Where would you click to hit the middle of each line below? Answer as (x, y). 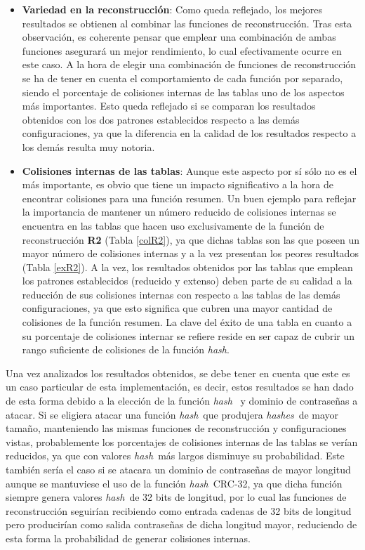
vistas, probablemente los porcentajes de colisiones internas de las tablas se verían (182, 441)
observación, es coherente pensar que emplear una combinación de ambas (179, 37)
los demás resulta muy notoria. (88, 146)
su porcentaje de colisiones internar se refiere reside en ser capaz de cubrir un (188, 335)
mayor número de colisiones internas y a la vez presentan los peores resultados (190, 253)
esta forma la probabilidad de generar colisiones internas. (128, 538)
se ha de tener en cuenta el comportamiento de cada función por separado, (182, 78)
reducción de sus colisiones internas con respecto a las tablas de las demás (181, 294)
